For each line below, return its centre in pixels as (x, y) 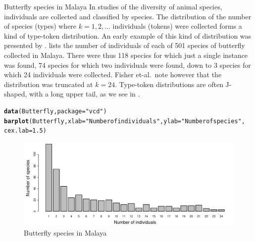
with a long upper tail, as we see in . (85, 94)
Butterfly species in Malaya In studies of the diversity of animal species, (113, 6)
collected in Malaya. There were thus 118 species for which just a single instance (126, 55)
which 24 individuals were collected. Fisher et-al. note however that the (113, 74)
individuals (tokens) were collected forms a (177, 26)
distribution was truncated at (49, 84)
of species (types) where (40, 26)
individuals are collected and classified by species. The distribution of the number (128, 16)
